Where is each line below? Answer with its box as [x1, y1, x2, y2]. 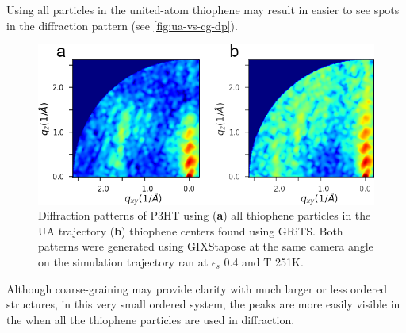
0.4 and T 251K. [224, 253, 304, 270]
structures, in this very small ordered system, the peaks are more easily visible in [6, 296, 400, 312]
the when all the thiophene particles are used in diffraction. [6, 311, 295, 327]
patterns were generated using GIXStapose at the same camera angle [38, 238, 373, 255]
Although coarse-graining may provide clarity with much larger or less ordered [6, 280, 388, 297]
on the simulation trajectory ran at [38, 253, 209, 270]
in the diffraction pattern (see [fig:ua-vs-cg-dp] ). [6, 17, 238, 33]
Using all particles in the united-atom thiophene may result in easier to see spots [6, 2, 400, 17]
